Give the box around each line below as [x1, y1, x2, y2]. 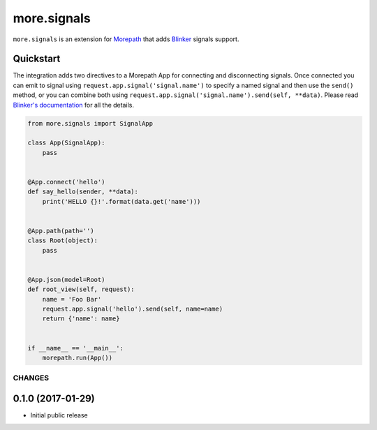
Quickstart [13, 53, 61, 65]
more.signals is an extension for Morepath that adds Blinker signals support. [13, 35, 239, 43]
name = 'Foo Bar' [42, 295, 102, 303]
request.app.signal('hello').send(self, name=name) [42, 305, 223, 313]
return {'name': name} [42, 315, 120, 322]
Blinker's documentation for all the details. [13, 101, 134, 109]
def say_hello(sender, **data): [27, 188, 139, 195]
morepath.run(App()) [42, 353, 113, 362]
